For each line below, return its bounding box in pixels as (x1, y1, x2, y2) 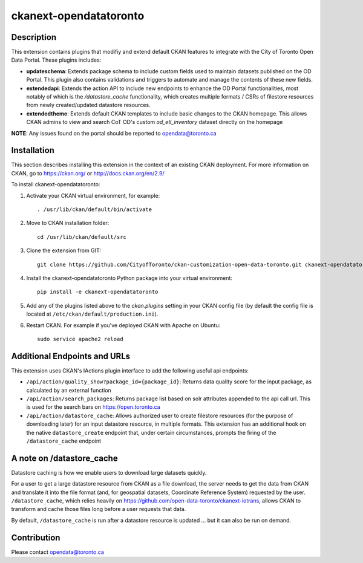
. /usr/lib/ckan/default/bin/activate (37, 206, 152, 213)
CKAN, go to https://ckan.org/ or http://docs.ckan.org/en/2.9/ (11, 169, 165, 177)
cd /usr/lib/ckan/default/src (37, 233, 127, 240)
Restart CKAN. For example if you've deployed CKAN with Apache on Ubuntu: (26, 321, 221, 329)
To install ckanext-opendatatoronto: (11, 181, 100, 188)
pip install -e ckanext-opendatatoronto (37, 288, 159, 296)
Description (11, 32, 57, 42)
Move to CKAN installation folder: (26, 220, 110, 227)
